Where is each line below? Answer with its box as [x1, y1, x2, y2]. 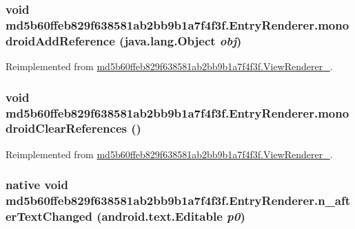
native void [6, 176, 68, 193]
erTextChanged [6, 208, 92, 225]
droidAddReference [6, 32, 115, 49]
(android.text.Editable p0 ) [97, 208, 245, 225]
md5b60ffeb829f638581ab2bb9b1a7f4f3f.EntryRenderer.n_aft [6, 192, 351, 209]
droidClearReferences [6, 120, 127, 137]
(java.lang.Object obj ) [119, 32, 242, 49]
